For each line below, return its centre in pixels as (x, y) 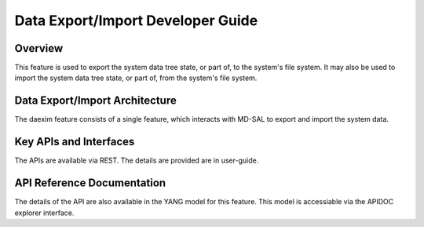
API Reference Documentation (90, 183)
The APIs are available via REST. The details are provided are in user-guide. (137, 160)
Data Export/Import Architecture (95, 101)
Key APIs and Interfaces (75, 142)
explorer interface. (44, 213)
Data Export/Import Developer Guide (136, 20)
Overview (39, 48)
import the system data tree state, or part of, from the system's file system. (136, 78)
